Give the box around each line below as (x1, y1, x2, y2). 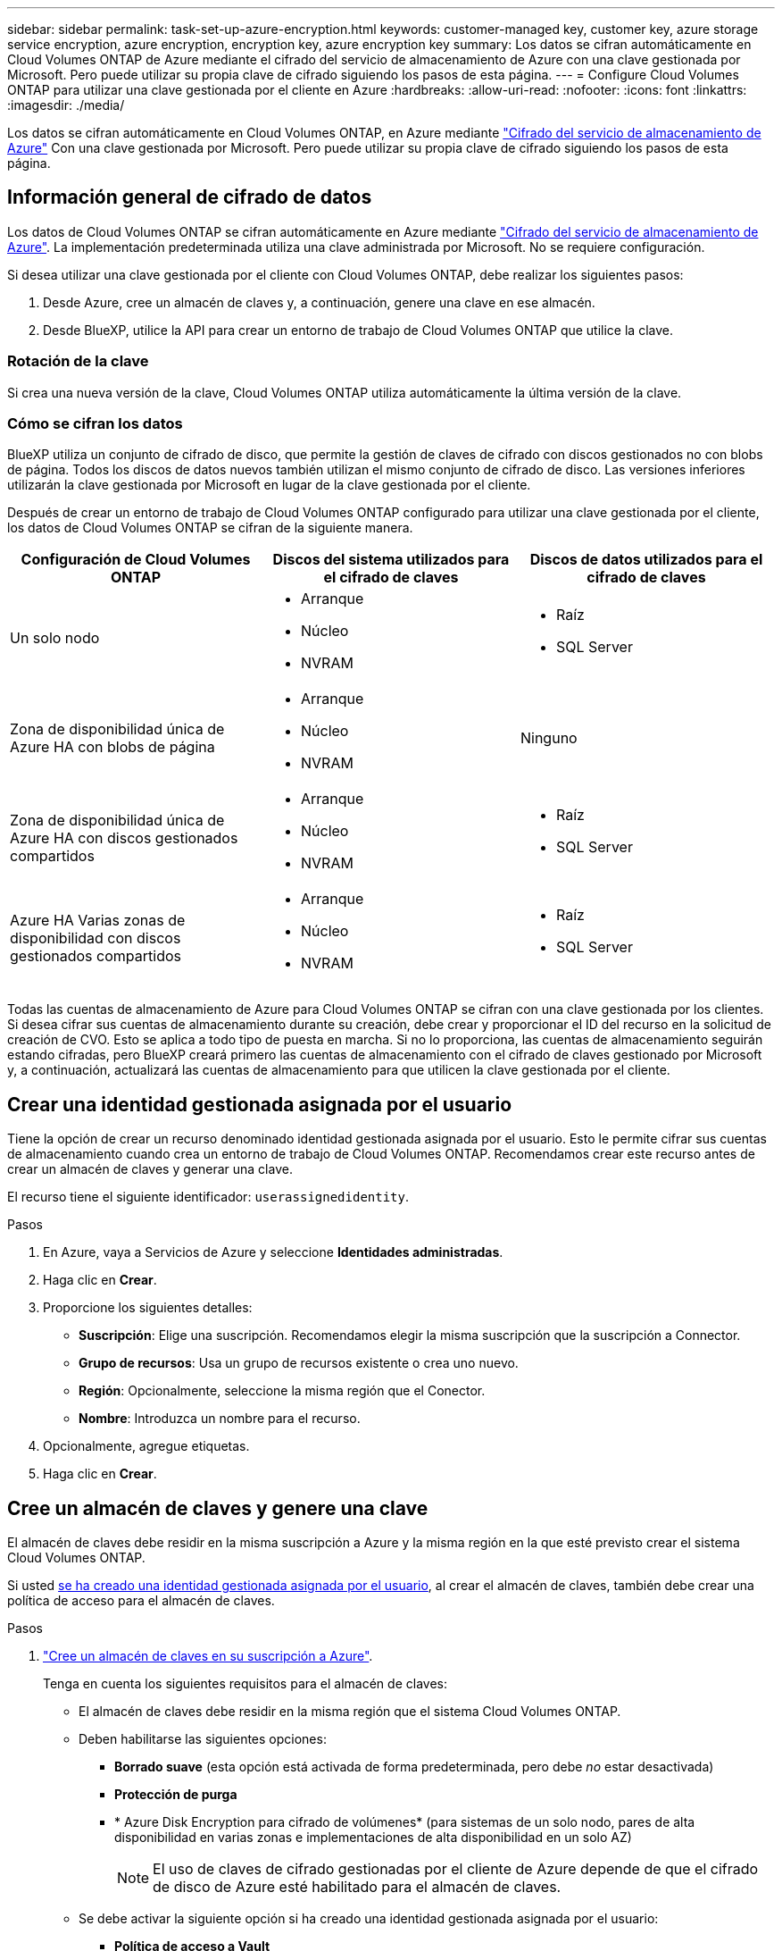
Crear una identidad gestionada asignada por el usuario (7, 1093, 512, 1116)
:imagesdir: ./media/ (7, 97, 125, 113)
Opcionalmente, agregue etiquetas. (43, 1438, 250, 1454)
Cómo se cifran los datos (7, 414, 183, 432)
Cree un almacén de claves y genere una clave (7, 1496, 428, 1520)
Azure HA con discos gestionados (10, 829, 238, 848)
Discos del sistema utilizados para (272, 550, 510, 569)
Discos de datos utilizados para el (529, 550, 763, 569)
